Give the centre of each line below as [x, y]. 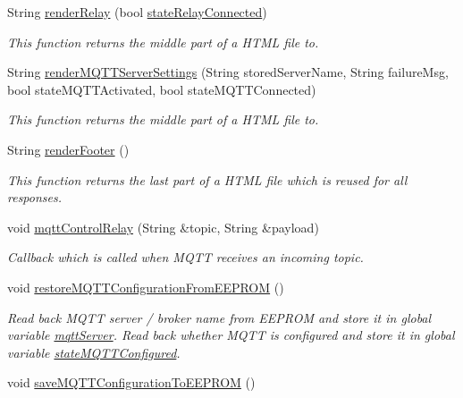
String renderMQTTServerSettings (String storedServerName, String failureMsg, [228, 72]
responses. [35, 197]
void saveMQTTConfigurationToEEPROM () [131, 382]
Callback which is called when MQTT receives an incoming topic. [185, 257]
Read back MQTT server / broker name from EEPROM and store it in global [219, 317]
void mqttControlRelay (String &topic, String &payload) [163, 227]
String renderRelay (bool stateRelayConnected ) [137, 12]
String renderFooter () [68, 149]
